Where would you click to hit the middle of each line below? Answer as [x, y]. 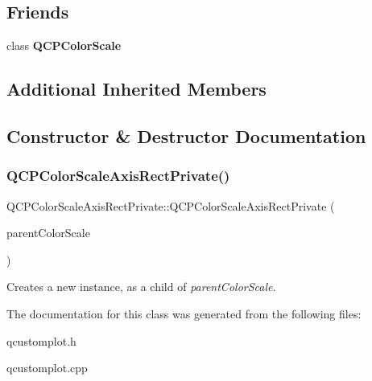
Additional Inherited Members [136, 89]
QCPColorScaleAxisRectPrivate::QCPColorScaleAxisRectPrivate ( [171, 205]
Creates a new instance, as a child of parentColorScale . [141, 287]
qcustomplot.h [41, 340]
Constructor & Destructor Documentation [186, 135]
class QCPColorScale [64, 45]
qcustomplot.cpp [47, 368]
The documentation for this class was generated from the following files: [184, 313]
